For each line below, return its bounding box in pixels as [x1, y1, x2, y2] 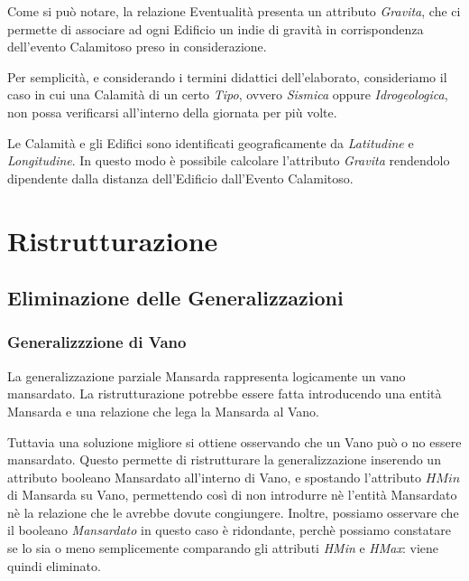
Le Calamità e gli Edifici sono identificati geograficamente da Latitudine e [7, 133, 414, 152]
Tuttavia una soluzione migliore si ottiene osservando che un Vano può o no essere [7, 432, 462, 451]
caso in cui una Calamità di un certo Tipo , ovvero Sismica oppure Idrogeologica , [7, 85, 448, 104]
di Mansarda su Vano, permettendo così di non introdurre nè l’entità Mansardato [7, 485, 457, 504]
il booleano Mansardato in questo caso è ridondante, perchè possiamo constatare [7, 520, 451, 539]
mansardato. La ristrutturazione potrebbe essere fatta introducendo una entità [7, 384, 442, 403]
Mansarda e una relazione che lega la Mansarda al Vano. [7, 401, 319, 420]
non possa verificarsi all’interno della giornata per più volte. [7, 102, 337, 121]
